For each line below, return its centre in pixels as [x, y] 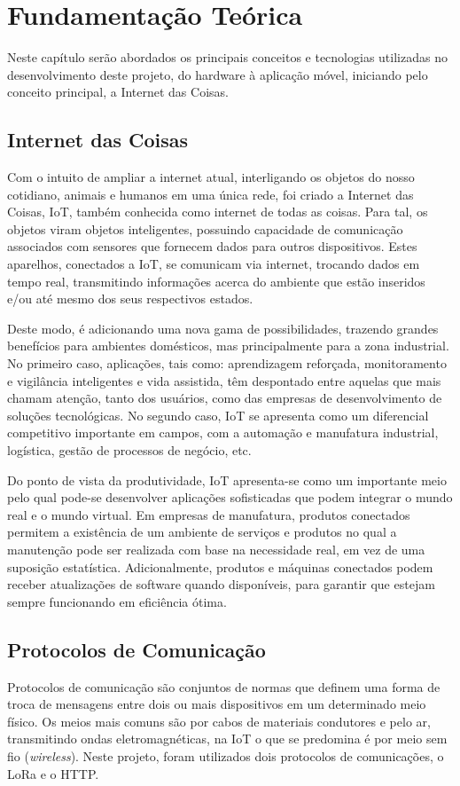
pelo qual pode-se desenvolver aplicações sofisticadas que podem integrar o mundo [230, 497]
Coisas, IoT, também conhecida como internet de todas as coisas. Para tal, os [218, 212]
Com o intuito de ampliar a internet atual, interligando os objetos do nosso [211, 177]
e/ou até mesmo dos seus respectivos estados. [130, 299]
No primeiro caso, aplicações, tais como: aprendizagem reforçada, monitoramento [227, 363]
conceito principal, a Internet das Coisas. [118, 92]
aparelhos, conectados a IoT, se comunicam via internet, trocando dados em [214, 264]
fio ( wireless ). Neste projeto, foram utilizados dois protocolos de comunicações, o [226, 755]
